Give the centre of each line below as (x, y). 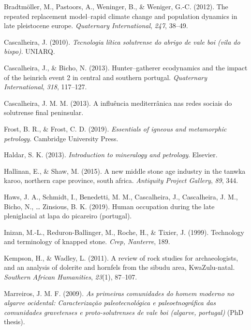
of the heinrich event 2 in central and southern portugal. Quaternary (106, 77)
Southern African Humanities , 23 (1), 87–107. (71, 277)
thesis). (15, 322)
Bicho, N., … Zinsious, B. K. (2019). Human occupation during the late (109, 206)
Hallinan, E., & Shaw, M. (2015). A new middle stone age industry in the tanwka (125, 171)
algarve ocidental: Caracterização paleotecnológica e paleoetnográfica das (110, 303)
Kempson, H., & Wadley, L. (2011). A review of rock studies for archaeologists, (121, 257)
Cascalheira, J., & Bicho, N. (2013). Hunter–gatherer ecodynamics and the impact (126, 67)
